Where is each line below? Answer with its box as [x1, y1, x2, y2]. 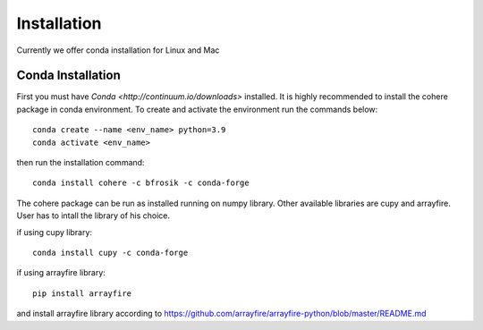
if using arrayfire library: [16, 267, 106, 278]
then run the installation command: [16, 157, 145, 168]
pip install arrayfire [32, 288, 132, 299]
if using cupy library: [16, 226, 93, 237]
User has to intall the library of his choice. [16, 210, 170, 221]
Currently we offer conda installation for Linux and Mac [16, 45, 220, 55]
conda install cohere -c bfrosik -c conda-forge [32, 178, 250, 188]
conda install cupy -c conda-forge [32, 247, 189, 258]
